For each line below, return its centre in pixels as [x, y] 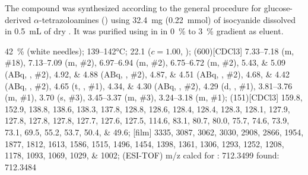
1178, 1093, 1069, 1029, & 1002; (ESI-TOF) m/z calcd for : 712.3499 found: [142, 155]
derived [18, 19]
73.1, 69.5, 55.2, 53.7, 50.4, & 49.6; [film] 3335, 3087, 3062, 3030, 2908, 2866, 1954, [154, 132]
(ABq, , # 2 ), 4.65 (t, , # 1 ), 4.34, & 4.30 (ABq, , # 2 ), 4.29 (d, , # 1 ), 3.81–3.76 [149, 85]
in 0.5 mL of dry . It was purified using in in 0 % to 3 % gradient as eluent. [144, 31]
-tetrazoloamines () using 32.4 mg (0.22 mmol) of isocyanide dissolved [168, 19]
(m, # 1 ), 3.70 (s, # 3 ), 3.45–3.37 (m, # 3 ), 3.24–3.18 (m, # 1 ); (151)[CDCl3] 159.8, [154, 97]
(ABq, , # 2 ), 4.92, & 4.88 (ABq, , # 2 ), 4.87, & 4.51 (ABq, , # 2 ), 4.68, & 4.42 [147, 74]
